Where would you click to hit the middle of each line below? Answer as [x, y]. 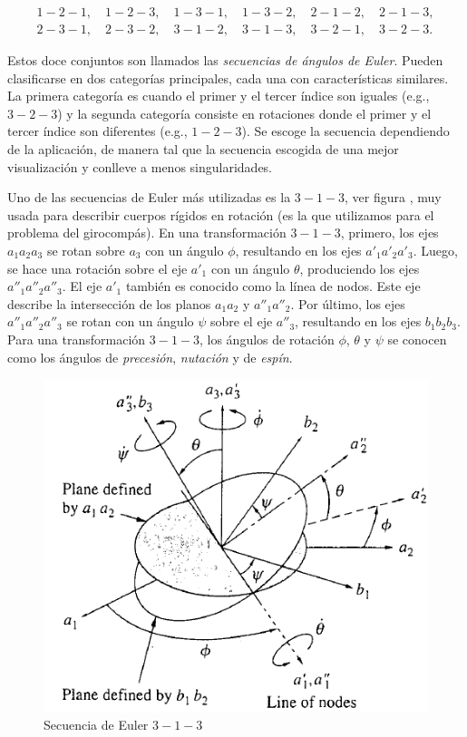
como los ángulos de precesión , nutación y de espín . [150, 357]
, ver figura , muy [393, 197]
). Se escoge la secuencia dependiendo [345, 131]
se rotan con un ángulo [130, 321]
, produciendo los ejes [360, 268]
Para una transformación [77, 339]
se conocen [417, 339]
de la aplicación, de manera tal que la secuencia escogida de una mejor [203, 149]
